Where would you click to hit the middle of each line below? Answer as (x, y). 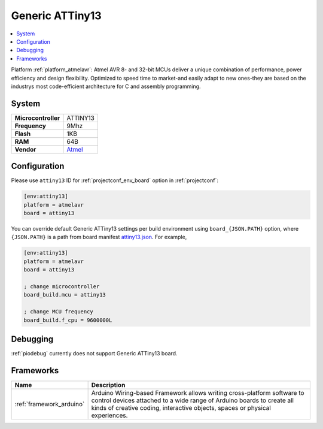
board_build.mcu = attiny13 (65, 295)
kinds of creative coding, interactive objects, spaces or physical (181, 407)
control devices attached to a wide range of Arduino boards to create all (193, 400)
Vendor (25, 149)
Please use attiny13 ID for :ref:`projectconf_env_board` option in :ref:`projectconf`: (115, 180)
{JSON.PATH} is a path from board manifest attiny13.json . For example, (99, 237)
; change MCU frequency (59, 312)
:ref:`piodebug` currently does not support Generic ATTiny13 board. (94, 354)
